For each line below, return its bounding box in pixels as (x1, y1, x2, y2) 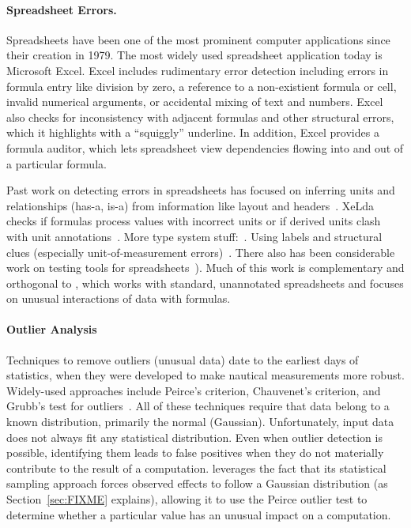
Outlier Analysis (6, 321, 97, 338)
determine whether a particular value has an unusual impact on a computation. (6, 506, 391, 522)
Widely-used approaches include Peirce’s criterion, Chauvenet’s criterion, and (6, 382, 381, 398)
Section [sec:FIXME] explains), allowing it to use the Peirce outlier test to (6, 491, 368, 507)
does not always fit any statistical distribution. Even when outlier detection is (6, 428, 383, 445)
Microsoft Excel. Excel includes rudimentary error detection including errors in (6, 62, 389, 78)
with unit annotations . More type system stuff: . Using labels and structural (6, 228, 383, 244)
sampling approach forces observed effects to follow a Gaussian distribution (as (6, 475, 388, 492)
